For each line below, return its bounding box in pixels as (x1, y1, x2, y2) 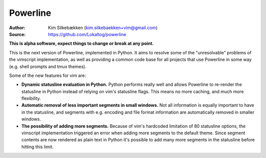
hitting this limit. (21, 144, 54, 150)
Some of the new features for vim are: (9, 72, 86, 79)
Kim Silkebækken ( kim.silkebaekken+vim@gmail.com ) (48, 25, 158, 31)
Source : (9, 31, 26, 37)
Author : (9, 25, 26, 31)
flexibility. (21, 95, 41, 101)
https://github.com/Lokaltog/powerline (48, 31, 127, 37)
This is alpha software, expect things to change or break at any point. (9, 40, 154, 46)
